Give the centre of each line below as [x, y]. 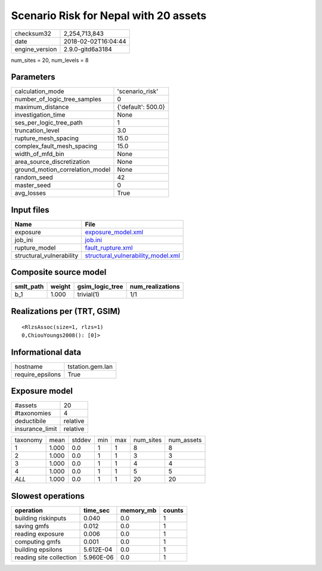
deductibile [30, 421]
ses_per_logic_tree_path [49, 123]
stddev [81, 440]
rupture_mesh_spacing [47, 138]
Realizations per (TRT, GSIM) [66, 311]
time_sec [97, 510]
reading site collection [46, 557]
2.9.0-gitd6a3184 [88, 49]
